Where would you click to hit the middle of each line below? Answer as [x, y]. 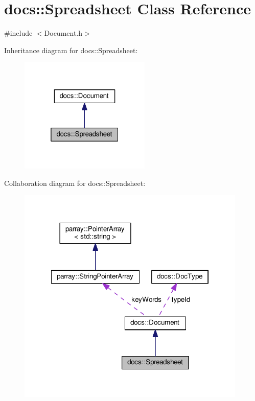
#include [18, 33]
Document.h [63, 33]
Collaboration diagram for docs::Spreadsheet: [75, 183]
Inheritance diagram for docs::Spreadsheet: [71, 50]
